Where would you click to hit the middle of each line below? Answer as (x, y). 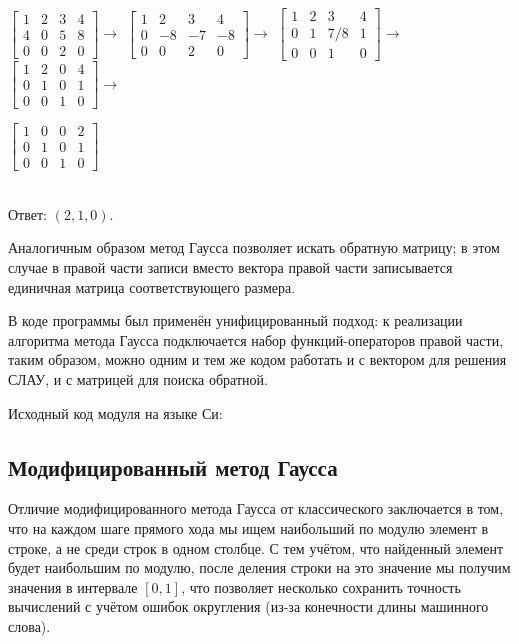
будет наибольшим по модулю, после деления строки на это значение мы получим (259, 567)
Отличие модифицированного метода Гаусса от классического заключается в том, (256, 508)
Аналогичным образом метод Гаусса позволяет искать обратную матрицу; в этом (254, 247)
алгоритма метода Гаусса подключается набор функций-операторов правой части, (256, 339)
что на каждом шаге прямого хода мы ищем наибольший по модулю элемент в (248, 528)
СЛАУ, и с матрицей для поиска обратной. (138, 379)
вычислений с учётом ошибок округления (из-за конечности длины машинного (248, 606)
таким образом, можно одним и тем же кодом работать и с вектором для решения (257, 359)
